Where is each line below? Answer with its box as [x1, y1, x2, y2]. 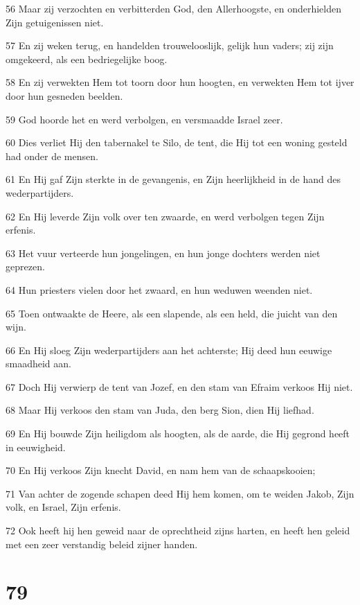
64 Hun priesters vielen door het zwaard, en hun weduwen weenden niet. [6, 282, 313, 297]
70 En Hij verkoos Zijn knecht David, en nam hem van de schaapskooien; [6, 463, 316, 477]
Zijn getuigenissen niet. [6, 15, 104, 29]
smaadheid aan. [6, 356, 71, 371]
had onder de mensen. [6, 148, 98, 163]
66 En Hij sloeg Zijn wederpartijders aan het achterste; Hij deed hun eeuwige [6, 342, 332, 357]
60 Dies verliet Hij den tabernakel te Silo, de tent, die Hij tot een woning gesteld [6, 135, 348, 150]
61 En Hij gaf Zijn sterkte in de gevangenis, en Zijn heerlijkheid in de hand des [6, 172, 341, 186]
